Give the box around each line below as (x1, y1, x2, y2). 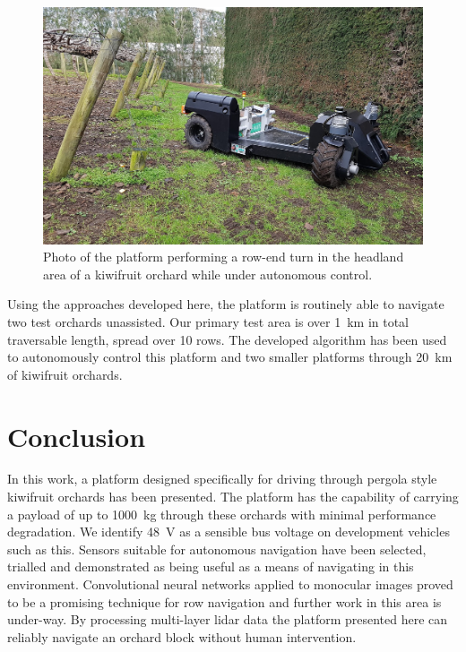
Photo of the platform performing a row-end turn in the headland (43, 247, 404, 266)
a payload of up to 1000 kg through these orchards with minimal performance (7, 504, 436, 523)
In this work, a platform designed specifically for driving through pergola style (7, 469, 437, 488)
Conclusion (7, 417, 146, 454)
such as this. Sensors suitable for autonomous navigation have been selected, (7, 539, 427, 558)
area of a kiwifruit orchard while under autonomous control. (43, 264, 373, 283)
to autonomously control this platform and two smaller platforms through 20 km (7, 347, 453, 366)
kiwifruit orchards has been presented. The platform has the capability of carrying (7, 487, 459, 506)
